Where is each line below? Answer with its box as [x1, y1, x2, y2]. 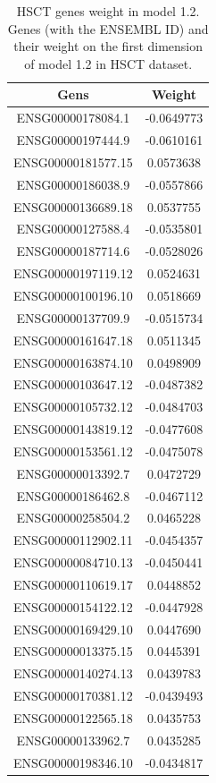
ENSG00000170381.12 [13, 686, 133, 705]
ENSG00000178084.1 [16, 108, 130, 127]
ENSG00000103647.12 [13, 375, 133, 394]
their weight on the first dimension [13, 37, 204, 55]
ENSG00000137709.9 [16, 308, 130, 327]
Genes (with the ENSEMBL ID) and [7, 19, 209, 38]
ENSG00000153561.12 [13, 441, 133, 460]
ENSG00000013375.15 [13, 642, 133, 660]
